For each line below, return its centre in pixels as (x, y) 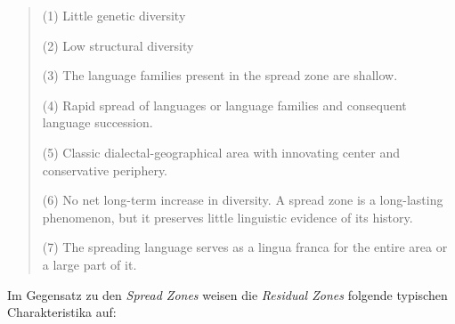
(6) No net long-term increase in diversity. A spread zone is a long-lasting (243, 200)
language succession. (97, 122)
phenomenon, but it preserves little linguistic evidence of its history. (227, 217)
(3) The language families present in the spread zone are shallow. (220, 75)
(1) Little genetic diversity (114, 15)
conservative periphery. (105, 170)
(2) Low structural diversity (118, 45)
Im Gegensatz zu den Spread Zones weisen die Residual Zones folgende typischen (227, 294)
